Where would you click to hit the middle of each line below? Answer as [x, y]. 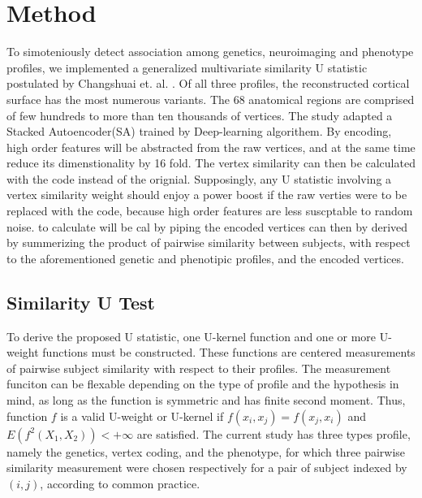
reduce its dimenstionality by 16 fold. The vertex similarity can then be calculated [211, 163]
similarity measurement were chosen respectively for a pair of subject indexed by [207, 468]
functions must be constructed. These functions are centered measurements [229, 352]
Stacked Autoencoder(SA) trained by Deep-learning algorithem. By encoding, [199, 131]
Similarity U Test [81, 302]
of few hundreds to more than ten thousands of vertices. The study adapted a [200, 115]
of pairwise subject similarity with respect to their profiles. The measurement [199, 368]
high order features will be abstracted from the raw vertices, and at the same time [211, 147]
